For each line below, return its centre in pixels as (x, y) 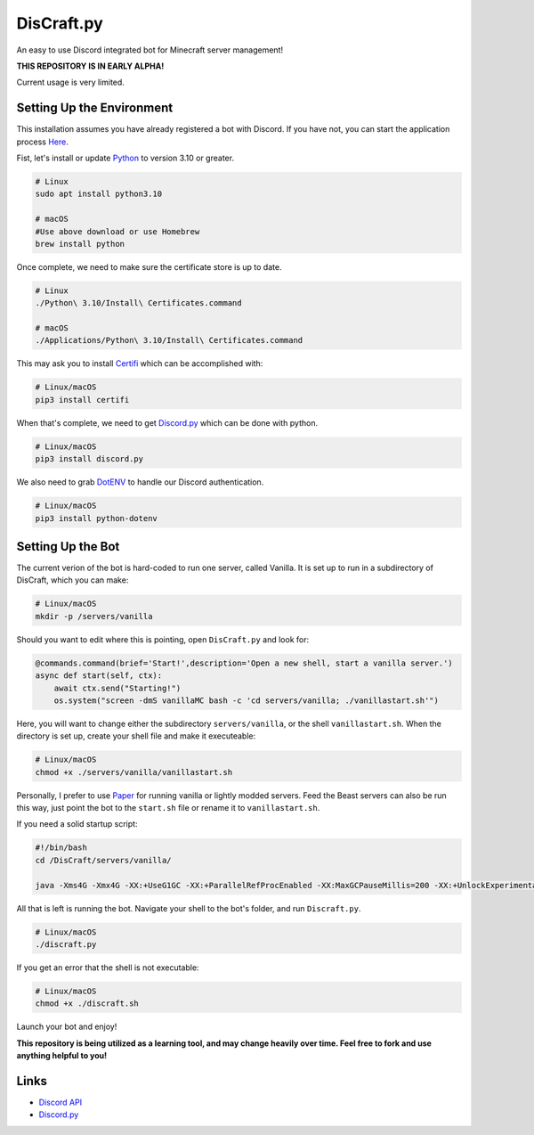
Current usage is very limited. (70, 82)
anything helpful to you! (61, 1056)
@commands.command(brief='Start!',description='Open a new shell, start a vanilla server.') (244, 663)
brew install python (80, 244)
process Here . (42, 142)
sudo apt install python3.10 (99, 194)
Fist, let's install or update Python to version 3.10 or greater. (125, 158)
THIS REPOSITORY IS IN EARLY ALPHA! (90, 66)
